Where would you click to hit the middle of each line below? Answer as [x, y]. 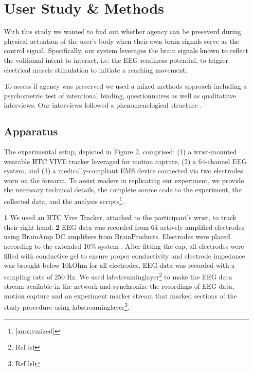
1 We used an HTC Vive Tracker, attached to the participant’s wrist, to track [120, 217]
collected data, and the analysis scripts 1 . [64, 200]
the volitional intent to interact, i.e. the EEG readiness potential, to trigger [116, 60]
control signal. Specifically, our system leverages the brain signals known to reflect [126, 50]
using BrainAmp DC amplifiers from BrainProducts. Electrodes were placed [117, 236]
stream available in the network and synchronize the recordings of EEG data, [119, 286]
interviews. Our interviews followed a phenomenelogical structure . [103, 105]
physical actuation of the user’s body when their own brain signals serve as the [122, 41]
